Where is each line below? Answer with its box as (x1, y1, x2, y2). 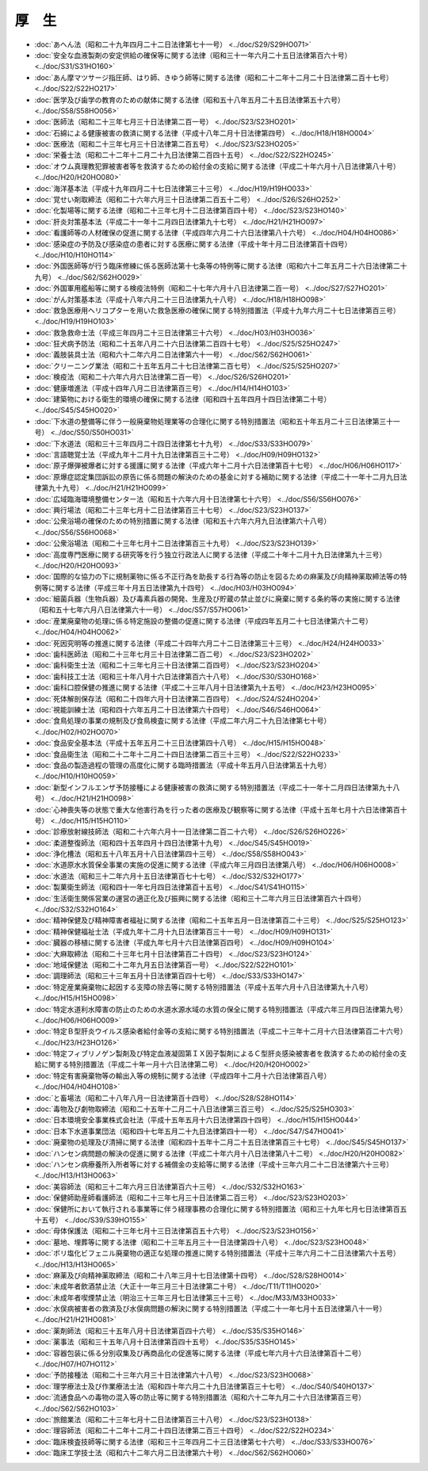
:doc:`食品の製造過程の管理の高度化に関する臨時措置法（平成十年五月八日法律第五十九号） (34, 760, 331, 770)
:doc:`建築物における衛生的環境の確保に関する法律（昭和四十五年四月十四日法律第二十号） (34, 395, 331, 404)
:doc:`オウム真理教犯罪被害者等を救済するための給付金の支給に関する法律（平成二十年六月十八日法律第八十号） (34, 161, 400, 170)
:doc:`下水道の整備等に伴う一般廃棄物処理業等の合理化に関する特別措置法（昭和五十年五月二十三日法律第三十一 (34, 416, 400, 426)
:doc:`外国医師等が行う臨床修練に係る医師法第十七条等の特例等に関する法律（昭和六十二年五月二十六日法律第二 (34, 262, 400, 271)
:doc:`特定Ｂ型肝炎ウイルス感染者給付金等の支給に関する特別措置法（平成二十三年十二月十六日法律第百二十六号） (34, 1026, 407, 1036)
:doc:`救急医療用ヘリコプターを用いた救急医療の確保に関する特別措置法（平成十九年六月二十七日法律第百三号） (34, 305, 400, 315)
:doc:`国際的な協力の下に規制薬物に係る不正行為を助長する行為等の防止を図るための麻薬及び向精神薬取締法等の (34, 571, 400, 582)
